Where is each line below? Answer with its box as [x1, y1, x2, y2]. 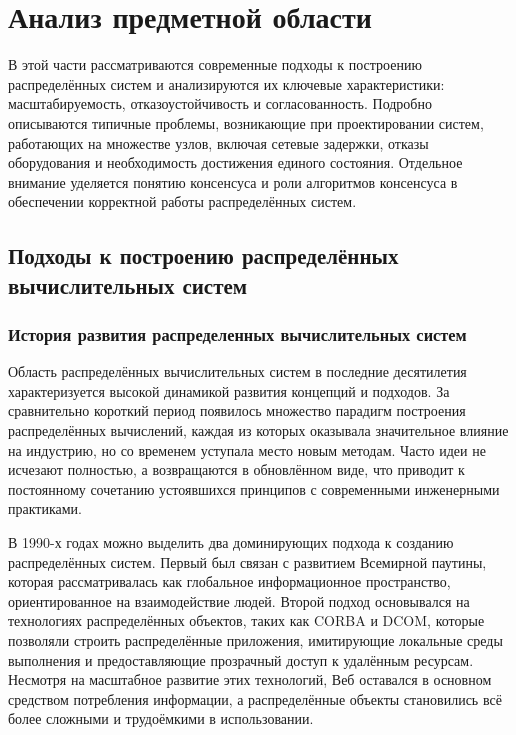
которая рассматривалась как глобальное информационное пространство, [8, 571, 451, 592]
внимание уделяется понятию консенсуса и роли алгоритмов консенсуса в [8, 171, 458, 192]
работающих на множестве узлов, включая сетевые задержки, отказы [8, 132, 429, 153]
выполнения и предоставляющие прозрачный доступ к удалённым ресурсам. [8, 649, 474, 670]
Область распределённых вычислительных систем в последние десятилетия [8, 361, 467, 382]
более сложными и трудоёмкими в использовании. [8, 708, 314, 729]
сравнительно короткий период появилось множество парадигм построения [8, 400, 466, 421]
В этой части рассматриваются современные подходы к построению [8, 54, 422, 75]
